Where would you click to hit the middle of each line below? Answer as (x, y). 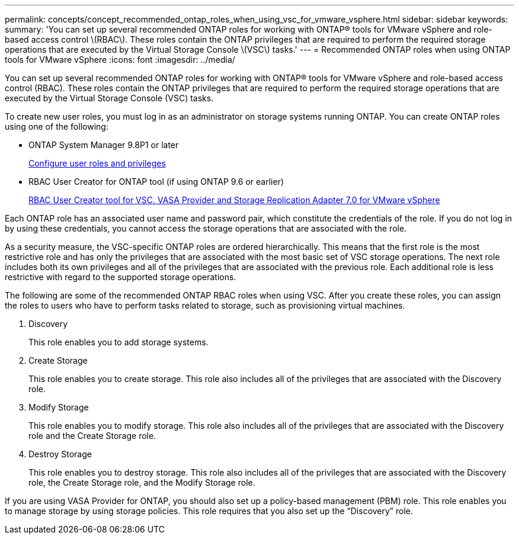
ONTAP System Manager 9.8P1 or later (104, 145)
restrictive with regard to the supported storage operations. (121, 277)
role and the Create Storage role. (92, 436)
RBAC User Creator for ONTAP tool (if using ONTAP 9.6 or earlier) (156, 182)
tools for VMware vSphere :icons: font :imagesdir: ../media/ (120, 60)
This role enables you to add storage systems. (118, 342)
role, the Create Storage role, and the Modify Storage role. (142, 482)
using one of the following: (57, 126)
